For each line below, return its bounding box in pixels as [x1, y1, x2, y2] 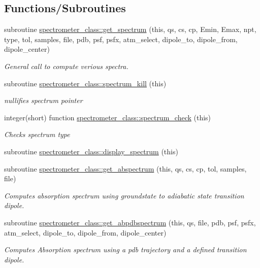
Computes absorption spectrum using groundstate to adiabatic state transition [4, 190, 244, 200]
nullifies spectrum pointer [4, 95, 83, 106]
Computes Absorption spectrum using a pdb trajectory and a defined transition [4, 244, 247, 255]
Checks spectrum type [4, 129, 70, 140]
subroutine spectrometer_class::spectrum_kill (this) [4, 78, 167, 88]
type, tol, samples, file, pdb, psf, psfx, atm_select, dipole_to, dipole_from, [4, 33, 238, 44]
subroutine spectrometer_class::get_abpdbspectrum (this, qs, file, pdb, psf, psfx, [4, 217, 256, 227]
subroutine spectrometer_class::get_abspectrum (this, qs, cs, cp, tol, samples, [4, 163, 247, 174]
